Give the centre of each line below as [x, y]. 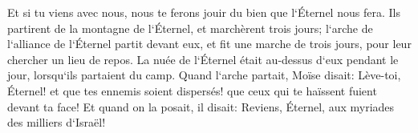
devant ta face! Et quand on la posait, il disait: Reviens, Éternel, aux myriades [201, 106]
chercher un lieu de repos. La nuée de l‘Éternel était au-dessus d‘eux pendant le [203, 59]
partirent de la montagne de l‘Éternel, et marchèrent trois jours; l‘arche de [190, 28]
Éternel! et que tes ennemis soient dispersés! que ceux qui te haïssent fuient [192, 90]
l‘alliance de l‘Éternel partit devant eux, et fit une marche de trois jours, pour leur [209, 44]
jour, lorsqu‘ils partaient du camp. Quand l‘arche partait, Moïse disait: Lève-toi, [204, 75]
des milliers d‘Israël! [57, 122]
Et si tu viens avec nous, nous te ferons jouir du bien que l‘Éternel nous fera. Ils [204, 12]
